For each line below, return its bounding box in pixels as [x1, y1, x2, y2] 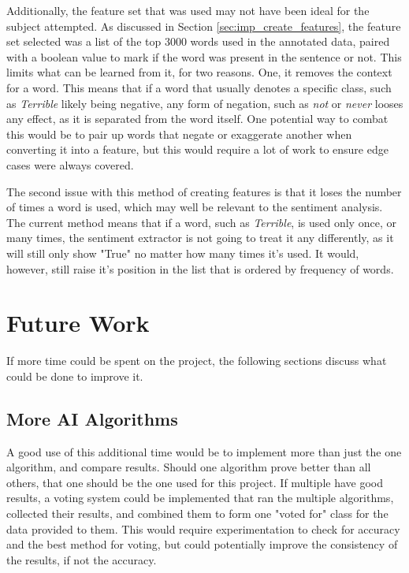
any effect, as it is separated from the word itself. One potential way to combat [6, 110, 389, 127]
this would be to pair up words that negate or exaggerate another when [6, 125, 352, 142]
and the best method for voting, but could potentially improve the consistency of [6, 536, 398, 553]
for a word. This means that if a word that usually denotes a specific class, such [6, 79, 392, 95]
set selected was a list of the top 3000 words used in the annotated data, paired [6, 33, 390, 50]
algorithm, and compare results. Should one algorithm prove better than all [6, 459, 371, 475]
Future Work [6, 307, 150, 339]
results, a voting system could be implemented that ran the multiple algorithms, [6, 489, 394, 506]
